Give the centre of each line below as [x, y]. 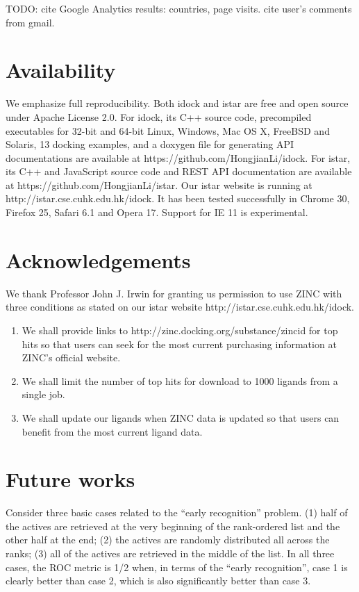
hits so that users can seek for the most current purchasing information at [179, 344]
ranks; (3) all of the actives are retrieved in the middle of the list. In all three [170, 553]
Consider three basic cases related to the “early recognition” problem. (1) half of [177, 512]
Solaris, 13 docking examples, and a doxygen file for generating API [150, 144]
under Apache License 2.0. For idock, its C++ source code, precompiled [159, 116]
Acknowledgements [98, 260]
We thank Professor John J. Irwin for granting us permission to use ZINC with [174, 293]
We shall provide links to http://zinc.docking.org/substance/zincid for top [180, 330]
